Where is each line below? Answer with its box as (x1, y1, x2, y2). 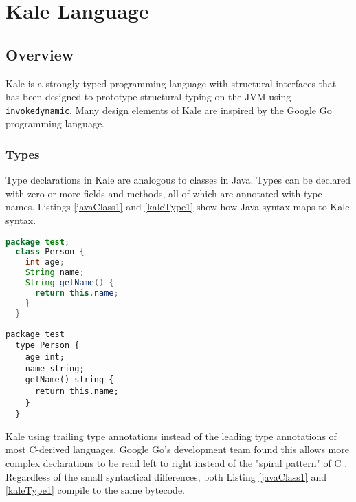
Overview (5, 43, 74, 65)
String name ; (25, 268, 85, 278)
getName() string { (25, 375, 114, 385)
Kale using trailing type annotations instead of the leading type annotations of (5, 428, 337, 443)
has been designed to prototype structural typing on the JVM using (5, 89, 291, 104)
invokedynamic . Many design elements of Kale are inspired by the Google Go (5, 102, 332, 117)
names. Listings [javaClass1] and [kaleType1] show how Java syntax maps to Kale (5, 199, 350, 214)
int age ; (25, 257, 65, 268)
